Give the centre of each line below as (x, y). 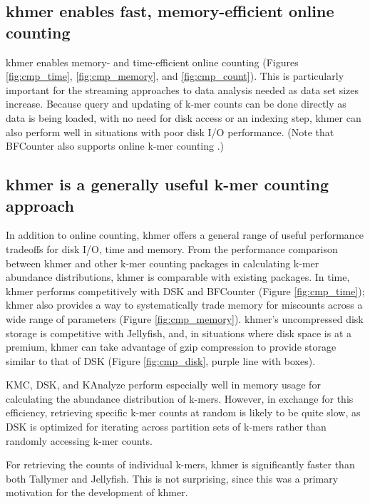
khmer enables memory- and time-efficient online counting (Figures (152, 62)
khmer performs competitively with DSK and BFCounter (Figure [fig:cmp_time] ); (185, 290)
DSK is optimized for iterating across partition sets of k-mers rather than (166, 427)
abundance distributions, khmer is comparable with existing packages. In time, (178, 277)
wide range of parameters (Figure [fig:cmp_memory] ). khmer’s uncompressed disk (185, 318)
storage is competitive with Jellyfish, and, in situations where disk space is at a (179, 333)
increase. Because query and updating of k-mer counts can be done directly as (176, 104)
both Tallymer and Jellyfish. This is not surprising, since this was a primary (172, 478)
